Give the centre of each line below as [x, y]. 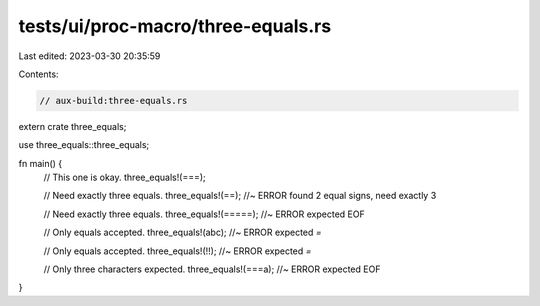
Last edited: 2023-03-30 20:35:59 [89, 56]
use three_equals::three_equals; [84, 145]
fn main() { [40, 163]
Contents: [38, 74]
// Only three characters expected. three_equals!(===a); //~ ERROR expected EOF [212, 269]
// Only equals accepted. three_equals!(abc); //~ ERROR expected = [182, 232]
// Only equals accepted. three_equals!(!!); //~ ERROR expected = [177, 251]
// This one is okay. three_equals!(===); [125, 177]
